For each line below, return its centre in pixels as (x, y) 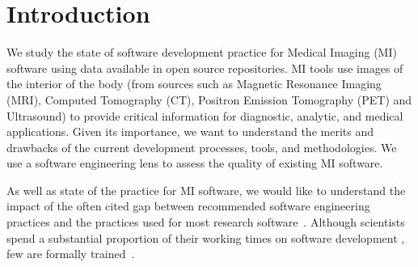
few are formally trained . (71, 254)
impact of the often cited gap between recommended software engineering (188, 206)
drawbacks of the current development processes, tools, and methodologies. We (202, 147)
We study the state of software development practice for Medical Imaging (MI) (202, 52)
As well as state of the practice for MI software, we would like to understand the (206, 190)
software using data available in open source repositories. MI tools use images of (205, 68)
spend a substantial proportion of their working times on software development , (206, 237)
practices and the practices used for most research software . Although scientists (206, 222)
